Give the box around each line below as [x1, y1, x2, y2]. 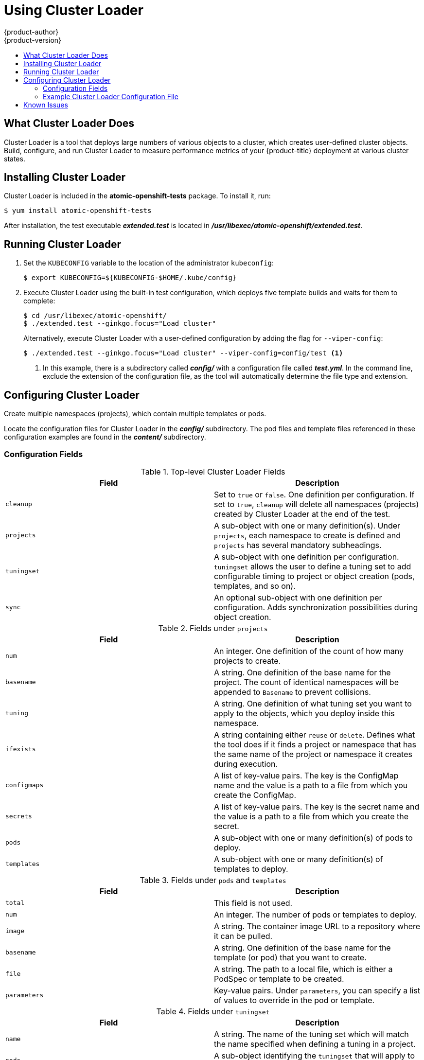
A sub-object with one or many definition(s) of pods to [214, 832, 413, 843]
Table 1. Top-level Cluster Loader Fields [141, 466, 285, 477]
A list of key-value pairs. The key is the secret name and [214, 801, 420, 812]
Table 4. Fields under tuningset [156, 1006, 270, 1016]
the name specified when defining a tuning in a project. [214, 1039, 416, 1049]
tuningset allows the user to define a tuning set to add [214, 561, 411, 571]
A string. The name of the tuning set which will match [214, 1029, 409, 1039]
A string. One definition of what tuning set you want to [214, 698, 412, 708]
